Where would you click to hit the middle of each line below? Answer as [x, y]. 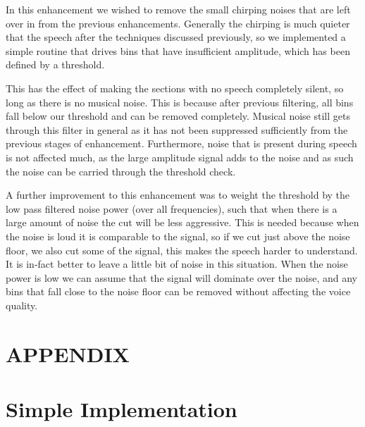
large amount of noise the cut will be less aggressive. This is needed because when [182, 222]
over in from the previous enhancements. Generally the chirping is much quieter [178, 23]
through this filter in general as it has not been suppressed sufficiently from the [177, 129]
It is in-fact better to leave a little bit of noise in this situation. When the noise [177, 264]
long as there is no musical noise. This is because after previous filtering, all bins [180, 102]
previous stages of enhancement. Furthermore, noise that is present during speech [181, 143]
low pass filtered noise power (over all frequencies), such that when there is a [172, 208]
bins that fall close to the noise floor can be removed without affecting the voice [178, 291]
